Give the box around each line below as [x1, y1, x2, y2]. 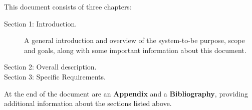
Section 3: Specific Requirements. [4, 71, 106, 81]
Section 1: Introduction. [4, 18, 77, 28]
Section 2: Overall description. [4, 61, 97, 72]
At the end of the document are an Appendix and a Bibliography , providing [4, 88, 248, 98]
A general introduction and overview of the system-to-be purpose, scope [24, 35, 245, 45]
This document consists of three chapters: [4, 1, 132, 11]
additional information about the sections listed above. [4, 98, 172, 108]
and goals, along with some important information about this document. [24, 44, 246, 55]
